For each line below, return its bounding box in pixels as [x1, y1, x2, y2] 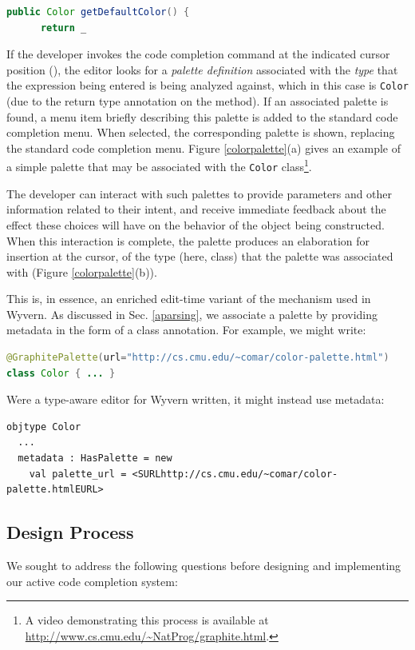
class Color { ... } [6, 367, 116, 379]
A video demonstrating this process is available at [25, 612, 269, 628]
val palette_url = [29, 468, 127, 480]
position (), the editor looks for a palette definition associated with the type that [6, 61, 398, 78]
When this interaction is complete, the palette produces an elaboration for [6, 232, 370, 249]
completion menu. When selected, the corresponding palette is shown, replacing [6, 124, 395, 141]
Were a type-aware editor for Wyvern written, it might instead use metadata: [6, 391, 385, 408]
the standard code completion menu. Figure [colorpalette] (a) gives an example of [6, 139, 401, 156]
